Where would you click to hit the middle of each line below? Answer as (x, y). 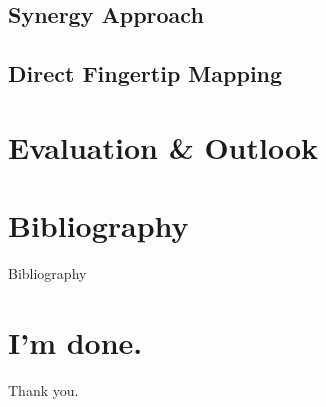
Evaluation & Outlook (163, 146)
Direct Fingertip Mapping (145, 73)
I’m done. (75, 341)
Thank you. (43, 389)
